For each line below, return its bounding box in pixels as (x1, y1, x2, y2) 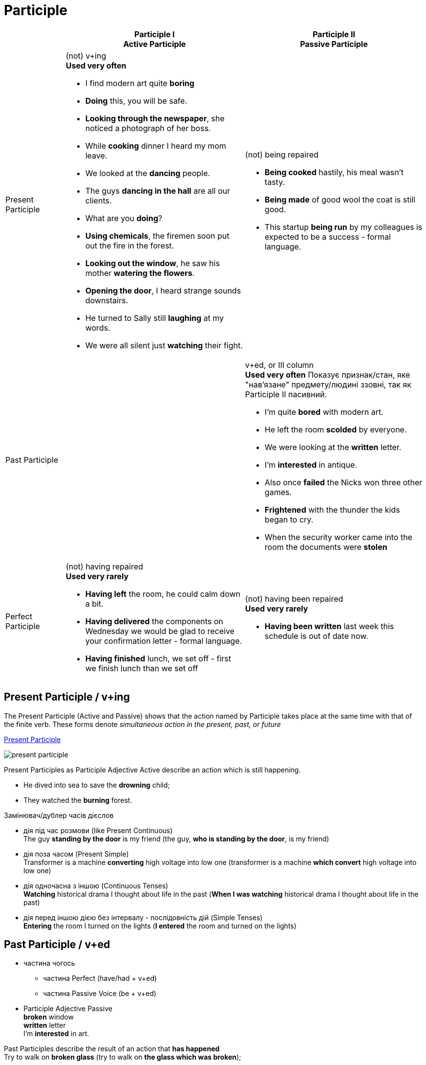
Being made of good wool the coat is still (264, 194, 416, 204)
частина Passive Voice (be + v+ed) (43, 989, 156, 998)
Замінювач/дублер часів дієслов (4, 811, 114, 819)
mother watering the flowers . (85, 268, 195, 278)
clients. (85, 195, 112, 205)
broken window (23, 1013, 74, 1021)
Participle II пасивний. (245, 389, 327, 399)
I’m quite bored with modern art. (264, 407, 383, 417)
